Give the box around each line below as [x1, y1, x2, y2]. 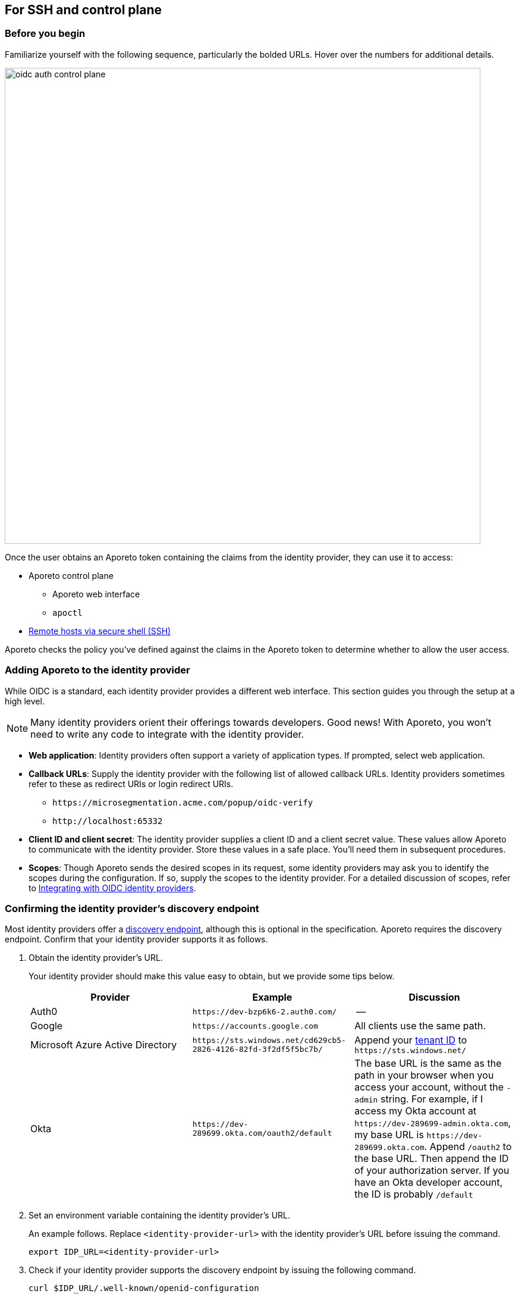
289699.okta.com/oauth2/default [192, 1129, 332, 1138]
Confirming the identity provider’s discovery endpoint [5, 902, 259, 914]
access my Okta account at [354, 1105, 477, 1117]
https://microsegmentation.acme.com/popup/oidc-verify [52, 797, 313, 807]
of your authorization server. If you [354, 1164, 509, 1177]
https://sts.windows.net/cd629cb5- [192, 1035, 346, 1045]
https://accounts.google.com [192, 1021, 318, 1030]
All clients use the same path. [354, 1020, 486, 1032]
